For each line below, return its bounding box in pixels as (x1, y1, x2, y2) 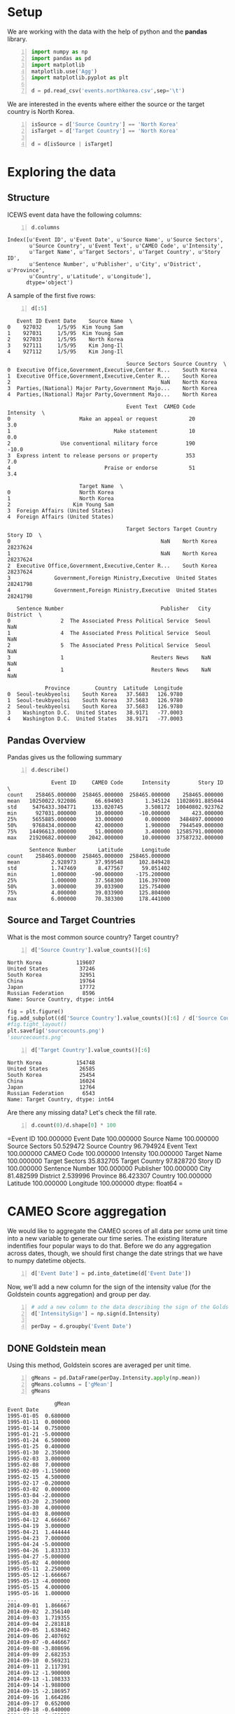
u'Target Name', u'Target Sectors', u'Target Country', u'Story (29, 249, 220, 256)
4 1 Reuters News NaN (7, 666, 211, 673)
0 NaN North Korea (7, 538, 218, 545)
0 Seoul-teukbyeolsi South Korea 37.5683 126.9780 (7, 691, 183, 698)
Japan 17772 (7, 983, 96, 990)
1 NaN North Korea (7, 550, 218, 557)
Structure (7, 192, 50, 203)
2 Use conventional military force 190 (7, 440, 196, 448)
